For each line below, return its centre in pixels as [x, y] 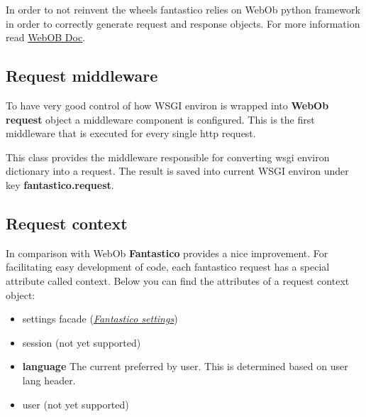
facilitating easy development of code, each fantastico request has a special [168, 267]
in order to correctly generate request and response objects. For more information [183, 23]
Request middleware [82, 76]
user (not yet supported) [76, 404]
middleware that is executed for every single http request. [131, 133]
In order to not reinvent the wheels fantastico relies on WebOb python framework [183, 9]
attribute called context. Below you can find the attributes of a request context [178, 280]
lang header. [49, 380]
